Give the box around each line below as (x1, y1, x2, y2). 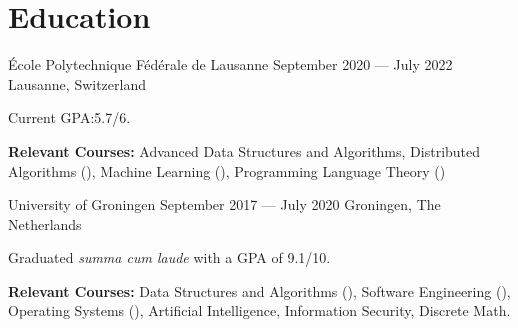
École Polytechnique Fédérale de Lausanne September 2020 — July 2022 (8, 54, 453, 75)
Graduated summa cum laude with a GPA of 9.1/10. (8, 247, 331, 268)
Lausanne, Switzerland (8, 73, 146, 94)
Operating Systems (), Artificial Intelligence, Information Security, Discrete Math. (8, 300, 511, 321)
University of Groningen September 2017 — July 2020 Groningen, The (8, 194, 441, 215)
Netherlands (8, 213, 82, 234)
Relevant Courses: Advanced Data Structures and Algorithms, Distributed (8, 140, 481, 161)
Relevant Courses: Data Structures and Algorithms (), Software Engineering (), (8, 280, 511, 301)
